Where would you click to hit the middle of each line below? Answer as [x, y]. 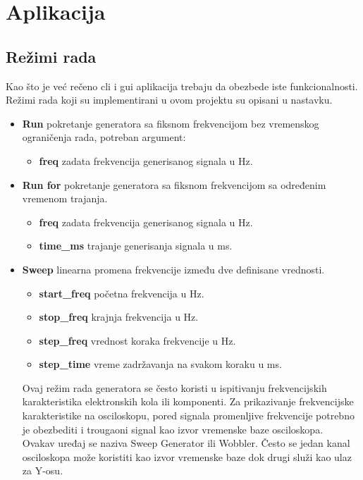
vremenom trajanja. [65, 198]
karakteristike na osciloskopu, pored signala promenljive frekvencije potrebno [188, 416]
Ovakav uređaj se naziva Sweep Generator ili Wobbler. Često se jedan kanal [186, 443]
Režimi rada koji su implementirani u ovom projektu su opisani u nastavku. [169, 100]
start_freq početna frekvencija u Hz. [122, 293]
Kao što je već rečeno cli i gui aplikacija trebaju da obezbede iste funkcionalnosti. [182, 86]
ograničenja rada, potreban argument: [104, 137]
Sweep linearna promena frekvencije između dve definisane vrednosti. [173, 269]
